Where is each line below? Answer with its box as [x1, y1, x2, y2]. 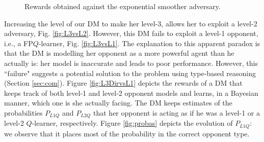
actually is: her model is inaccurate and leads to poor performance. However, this [4, 57, 258, 68]
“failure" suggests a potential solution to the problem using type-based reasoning [4, 67, 256, 78]
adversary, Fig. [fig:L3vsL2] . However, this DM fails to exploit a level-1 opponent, [4, 28, 258, 39]
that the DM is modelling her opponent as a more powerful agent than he [4, 48, 234, 58]
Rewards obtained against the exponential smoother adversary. [24, 1, 221, 11]
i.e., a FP [4, 38, 33, 48]
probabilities [4, 107, 43, 118]
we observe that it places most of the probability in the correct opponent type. [4, 128, 250, 138]
